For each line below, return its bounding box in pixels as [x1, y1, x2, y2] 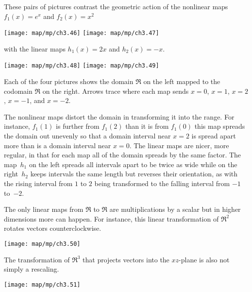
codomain [4, 86, 33, 96]
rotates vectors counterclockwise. [4, 223, 101, 233]
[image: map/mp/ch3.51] [4, 281, 81, 288]
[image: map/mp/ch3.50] [4, 240, 81, 247]
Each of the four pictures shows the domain [4, 76, 134, 86]
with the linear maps [4, 43, 66, 53]
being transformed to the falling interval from [94, 178, 230, 189]
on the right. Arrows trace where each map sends [42, 86, 189, 96]
